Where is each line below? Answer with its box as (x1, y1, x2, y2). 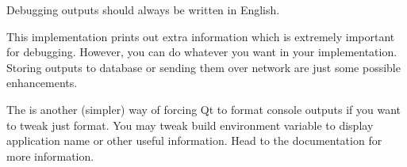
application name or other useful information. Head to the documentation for (6, 132, 382, 149)
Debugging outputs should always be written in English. (6, 2, 280, 17)
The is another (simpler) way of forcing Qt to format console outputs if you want (6, 101, 401, 117)
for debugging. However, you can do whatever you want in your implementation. (6, 44, 397, 60)
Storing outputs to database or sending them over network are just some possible (6, 59, 401, 75)
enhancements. (6, 74, 78, 91)
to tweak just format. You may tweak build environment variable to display (6, 116, 374, 133)
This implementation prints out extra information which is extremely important (6, 28, 395, 44)
